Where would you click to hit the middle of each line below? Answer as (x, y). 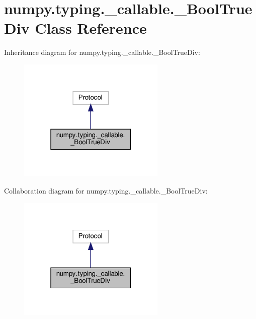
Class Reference (91, 28)
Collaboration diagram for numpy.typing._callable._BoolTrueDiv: (106, 190)
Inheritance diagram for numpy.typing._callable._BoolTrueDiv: (102, 52)
